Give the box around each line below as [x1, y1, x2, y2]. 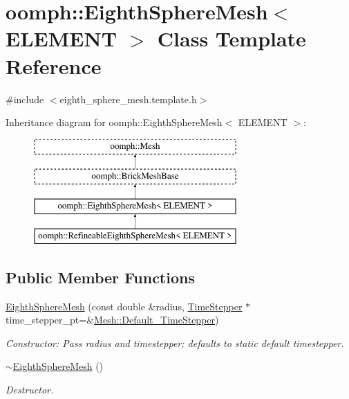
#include [6, 91, 44, 106]
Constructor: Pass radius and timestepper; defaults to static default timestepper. [6, 335, 344, 350]
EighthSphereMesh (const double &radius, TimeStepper [6, 299, 243, 313]
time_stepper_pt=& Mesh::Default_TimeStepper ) [6, 312, 219, 327]
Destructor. [6, 382, 54, 397]
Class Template [157, 24, 306, 53]
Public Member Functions [6, 266, 195, 287]
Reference [6, 51, 102, 80]
